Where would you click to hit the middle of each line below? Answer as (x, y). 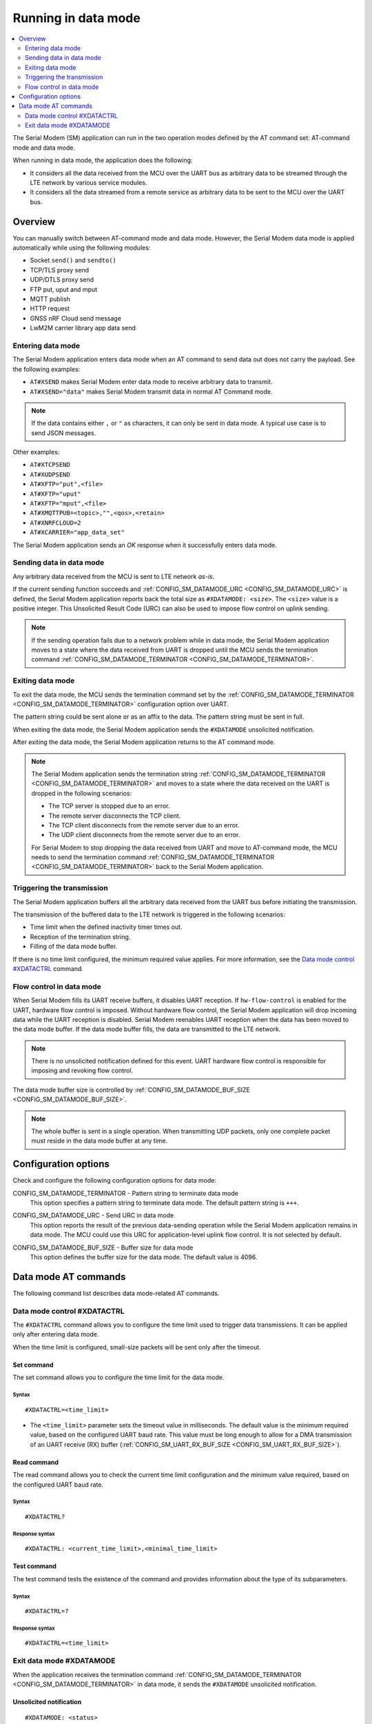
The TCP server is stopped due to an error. (109, 806)
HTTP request (50, 309)
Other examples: (36, 452)
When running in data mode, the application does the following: (103, 160)
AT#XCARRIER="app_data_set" (77, 532)
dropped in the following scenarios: (82, 793)
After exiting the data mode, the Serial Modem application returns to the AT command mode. (144, 742)
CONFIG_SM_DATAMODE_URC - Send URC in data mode (93, 1215)
